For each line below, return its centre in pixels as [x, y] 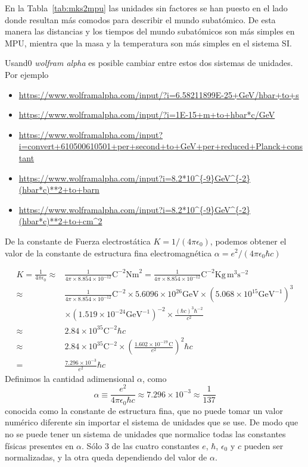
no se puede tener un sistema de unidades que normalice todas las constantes [145, 433]
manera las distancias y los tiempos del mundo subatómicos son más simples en [150, 31]
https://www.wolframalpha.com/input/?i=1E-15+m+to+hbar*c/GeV [147, 115]
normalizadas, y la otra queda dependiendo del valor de [106, 457]
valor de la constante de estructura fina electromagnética [108, 253]
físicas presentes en [39, 445]
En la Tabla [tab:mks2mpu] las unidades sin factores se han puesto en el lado [146, 8]
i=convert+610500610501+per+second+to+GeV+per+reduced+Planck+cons [161, 146]
